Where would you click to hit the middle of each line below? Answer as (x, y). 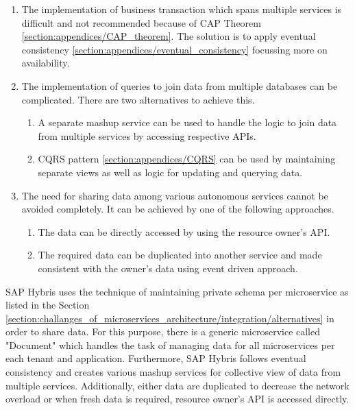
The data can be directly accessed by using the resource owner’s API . (184, 231)
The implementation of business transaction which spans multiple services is (182, 9)
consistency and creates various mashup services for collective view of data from (173, 372)
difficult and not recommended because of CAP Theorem (141, 22)
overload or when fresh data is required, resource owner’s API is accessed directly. (177, 399)
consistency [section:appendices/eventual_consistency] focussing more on (174, 49)
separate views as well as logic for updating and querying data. (170, 172)
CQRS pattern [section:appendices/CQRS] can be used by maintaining (187, 159)
